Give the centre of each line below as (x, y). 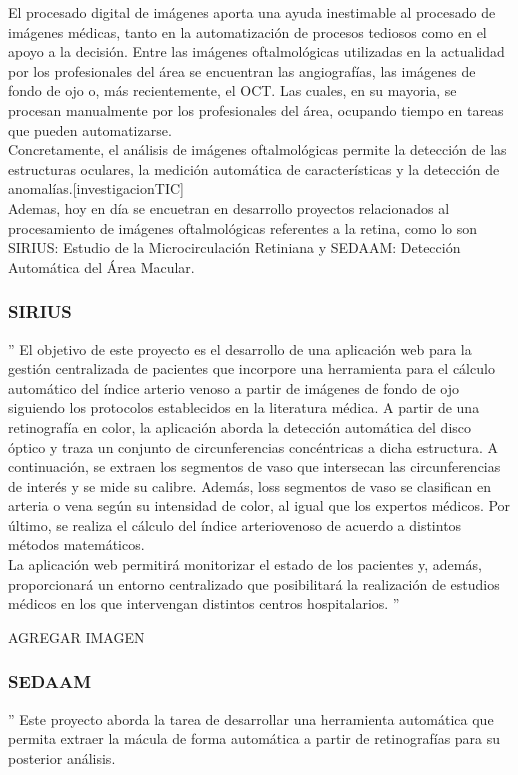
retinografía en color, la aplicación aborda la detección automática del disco (240, 426)
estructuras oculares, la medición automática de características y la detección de (254, 168)
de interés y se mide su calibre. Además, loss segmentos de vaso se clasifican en (250, 485)
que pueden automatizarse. (90, 129)
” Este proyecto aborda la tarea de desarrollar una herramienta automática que (251, 718)
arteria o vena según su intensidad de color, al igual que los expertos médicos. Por (259, 505)
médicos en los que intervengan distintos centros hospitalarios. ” (204, 603)
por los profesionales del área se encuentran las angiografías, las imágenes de (242, 70)
